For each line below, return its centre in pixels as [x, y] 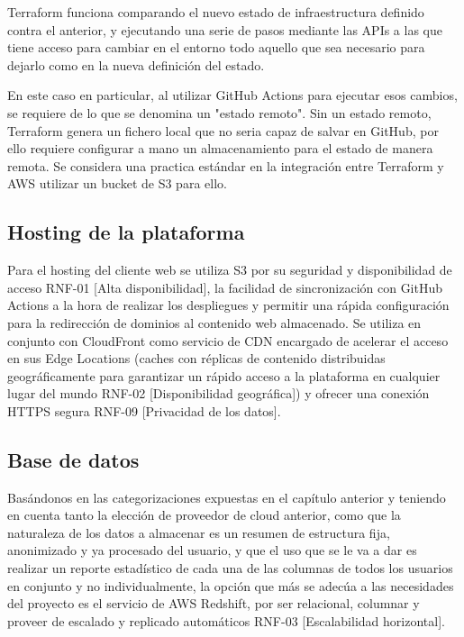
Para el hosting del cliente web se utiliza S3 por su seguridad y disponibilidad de [230, 270]
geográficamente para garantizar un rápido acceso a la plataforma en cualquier [224, 375]
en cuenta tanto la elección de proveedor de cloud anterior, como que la [204, 515]
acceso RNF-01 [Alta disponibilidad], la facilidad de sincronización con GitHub [225, 287]
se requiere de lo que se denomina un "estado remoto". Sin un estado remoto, [219, 112]
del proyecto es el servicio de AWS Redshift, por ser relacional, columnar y [214, 603]
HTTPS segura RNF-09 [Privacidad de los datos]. [144, 410]
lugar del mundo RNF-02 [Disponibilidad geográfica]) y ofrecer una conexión [218, 393]
